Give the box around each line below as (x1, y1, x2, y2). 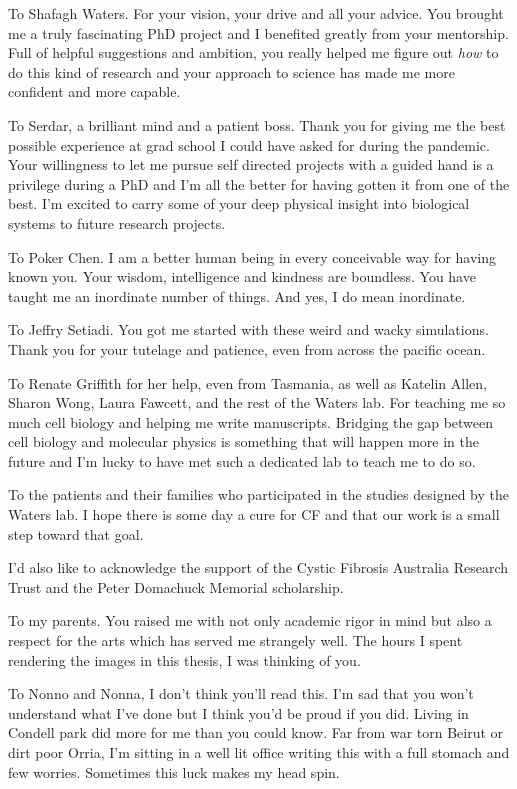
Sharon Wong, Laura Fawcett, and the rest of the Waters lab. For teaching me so (8, 392, 506, 413)
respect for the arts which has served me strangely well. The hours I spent (8, 630, 463, 651)
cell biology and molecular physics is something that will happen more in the (8, 431, 479, 452)
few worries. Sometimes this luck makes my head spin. (8, 761, 340, 782)
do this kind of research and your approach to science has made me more (8, 61, 455, 82)
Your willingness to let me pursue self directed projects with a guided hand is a (8, 154, 494, 175)
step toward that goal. (8, 523, 144, 544)
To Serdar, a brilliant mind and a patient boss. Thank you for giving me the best (8, 114, 506, 135)
